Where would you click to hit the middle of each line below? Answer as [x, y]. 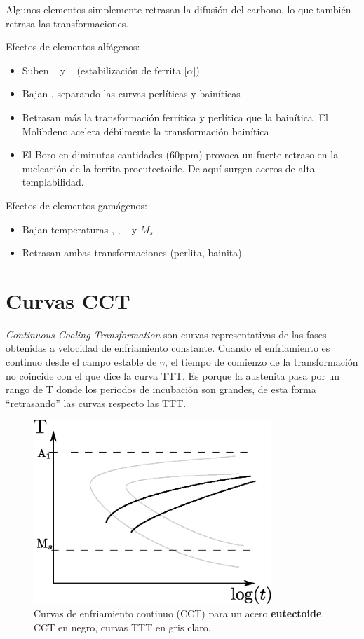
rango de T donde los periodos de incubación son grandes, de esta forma [161, 389]
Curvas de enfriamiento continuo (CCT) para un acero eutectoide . [179, 613]
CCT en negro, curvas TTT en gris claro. [122, 627]
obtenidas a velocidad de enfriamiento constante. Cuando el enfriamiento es [168, 348]
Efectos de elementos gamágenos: [76, 205]
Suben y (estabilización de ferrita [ [105, 70]
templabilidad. [53, 182]
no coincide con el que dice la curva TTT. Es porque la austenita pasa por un [173, 375]
